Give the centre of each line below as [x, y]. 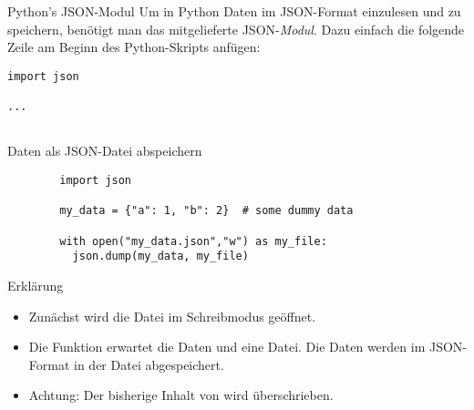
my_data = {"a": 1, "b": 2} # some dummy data [206, 211]
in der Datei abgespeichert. [149, 364]
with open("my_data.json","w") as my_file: [193, 241]
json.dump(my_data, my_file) [160, 256]
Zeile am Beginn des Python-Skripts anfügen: [134, 47]
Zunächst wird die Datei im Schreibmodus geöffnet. [172, 316]
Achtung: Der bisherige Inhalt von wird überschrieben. [181, 395]
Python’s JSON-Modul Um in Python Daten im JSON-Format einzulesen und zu [234, 11]
